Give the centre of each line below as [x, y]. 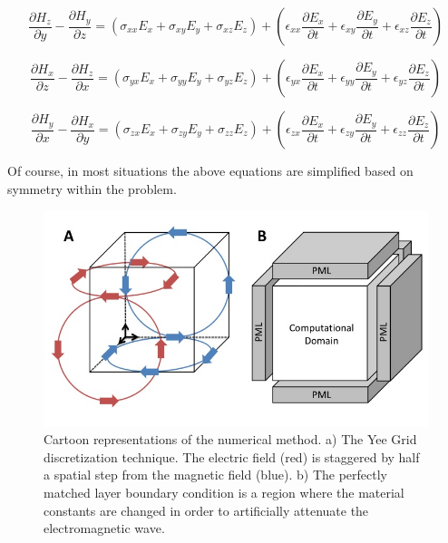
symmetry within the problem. [92, 188]
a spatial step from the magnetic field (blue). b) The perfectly [216, 475]
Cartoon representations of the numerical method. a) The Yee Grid [230, 439]
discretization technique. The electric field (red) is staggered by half [232, 456]
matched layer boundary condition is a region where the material [224, 493]
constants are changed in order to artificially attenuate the [206, 510]
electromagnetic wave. [104, 528]
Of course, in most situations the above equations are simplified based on [210, 170]
